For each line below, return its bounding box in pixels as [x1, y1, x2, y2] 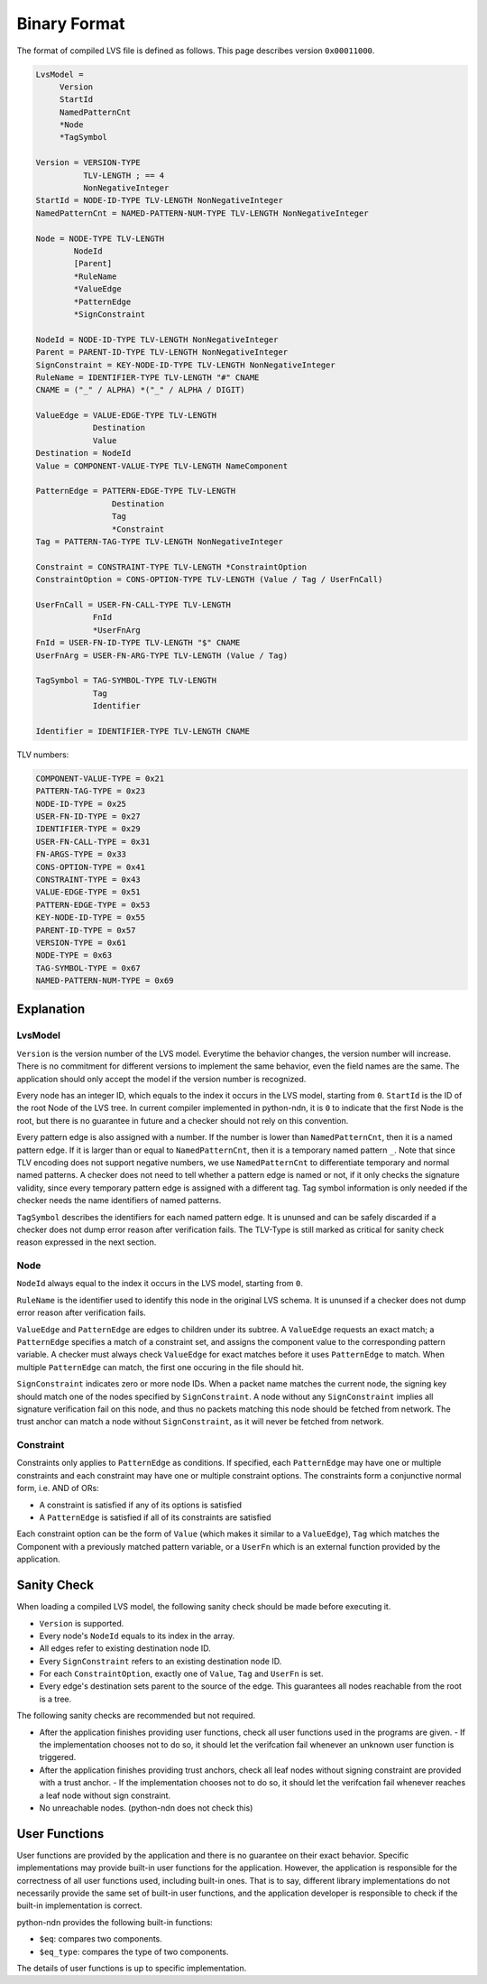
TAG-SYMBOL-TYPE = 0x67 [35, 962, 142, 973]
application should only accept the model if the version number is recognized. [16, 1073, 307, 1084]
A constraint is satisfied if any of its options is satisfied [39, 1499, 243, 1510]
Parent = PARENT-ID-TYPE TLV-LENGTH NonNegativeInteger [35, 348, 289, 357]
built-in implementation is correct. [16, 1900, 143, 1911]
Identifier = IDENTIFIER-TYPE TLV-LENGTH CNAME [35, 726, 250, 736]
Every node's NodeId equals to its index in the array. [39, 1630, 235, 1641]
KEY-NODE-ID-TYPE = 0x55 [35, 913, 146, 922]
